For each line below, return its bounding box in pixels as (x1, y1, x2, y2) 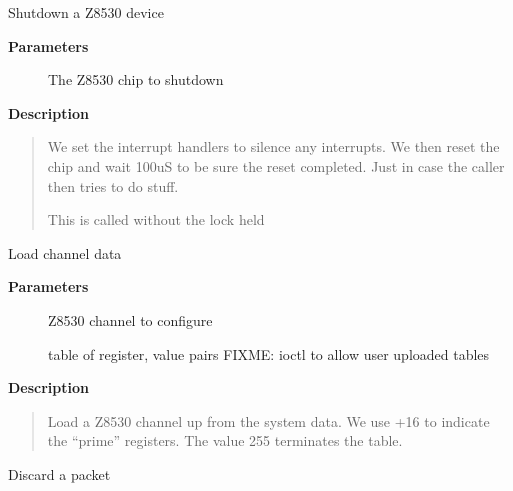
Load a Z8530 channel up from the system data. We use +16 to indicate (47, 410, 490, 431)
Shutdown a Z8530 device (8, 2, 164, 22)
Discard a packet (8, 463, 111, 484)
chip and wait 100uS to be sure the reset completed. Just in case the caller (47, 155, 505, 176)
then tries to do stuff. (47, 175, 179, 196)
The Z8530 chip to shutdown (48, 69, 224, 90)
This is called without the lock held (47, 209, 265, 230)
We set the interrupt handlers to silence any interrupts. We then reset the (47, 136, 500, 157)
